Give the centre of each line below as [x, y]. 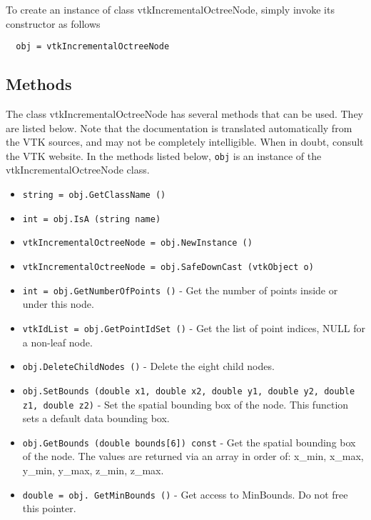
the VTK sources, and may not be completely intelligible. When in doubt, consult [185, 142]
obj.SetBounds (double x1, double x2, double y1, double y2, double [189, 391]
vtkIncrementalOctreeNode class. [78, 170]
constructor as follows [53, 23]
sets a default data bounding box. [96, 418]
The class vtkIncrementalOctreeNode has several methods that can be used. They [185, 114]
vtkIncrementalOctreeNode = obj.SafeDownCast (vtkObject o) [168, 267]
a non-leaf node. [57, 342]
